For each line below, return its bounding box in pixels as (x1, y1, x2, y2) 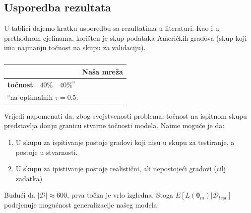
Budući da (4, 190, 35, 200)
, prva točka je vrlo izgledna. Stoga (67, 190, 174, 200)
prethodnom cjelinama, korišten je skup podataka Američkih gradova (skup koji (4, 32, 247, 43)
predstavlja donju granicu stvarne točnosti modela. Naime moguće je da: (4, 120, 225, 131)
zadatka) (15, 173, 43, 183)
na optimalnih (10, 91, 53, 102)
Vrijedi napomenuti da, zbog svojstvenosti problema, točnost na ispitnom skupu (4, 110, 247, 121)
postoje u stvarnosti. (15, 146, 78, 157)
